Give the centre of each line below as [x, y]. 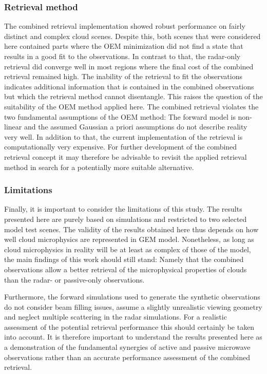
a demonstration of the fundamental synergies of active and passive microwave [127, 347]
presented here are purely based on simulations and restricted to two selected [126, 219]
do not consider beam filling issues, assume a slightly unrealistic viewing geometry [133, 306]
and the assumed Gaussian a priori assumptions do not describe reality [136, 127]
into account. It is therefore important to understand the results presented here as [133, 337]
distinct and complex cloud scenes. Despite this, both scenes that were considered [132, 36]
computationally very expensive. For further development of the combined [121, 147]
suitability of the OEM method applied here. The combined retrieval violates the [131, 106]
